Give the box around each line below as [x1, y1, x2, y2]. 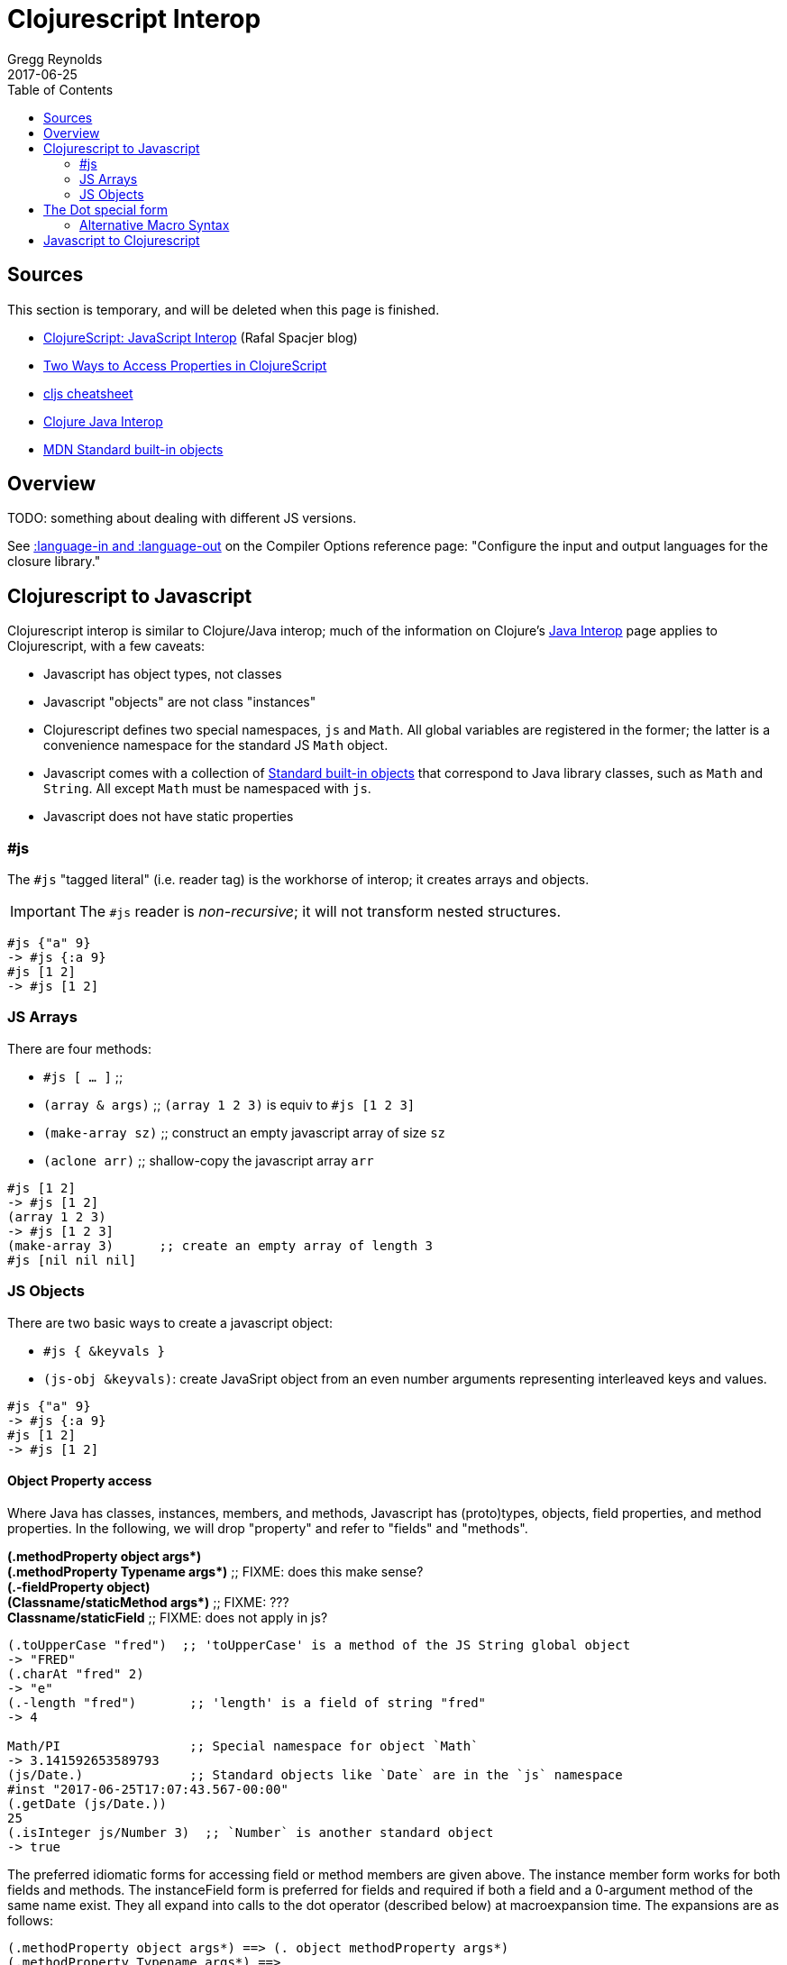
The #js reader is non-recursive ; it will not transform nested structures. [78, 902, 561, 921]
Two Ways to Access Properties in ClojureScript [43, 357, 327, 373]
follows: [7, 1912, 53, 1928]
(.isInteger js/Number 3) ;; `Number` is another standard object [7, 1824, 494, 1840]
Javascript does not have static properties [43, 809, 294, 825]
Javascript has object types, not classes [43, 666, 282, 682]
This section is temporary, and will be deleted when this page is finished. [7, 301, 440, 317]
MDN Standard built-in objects [43, 441, 224, 457]
